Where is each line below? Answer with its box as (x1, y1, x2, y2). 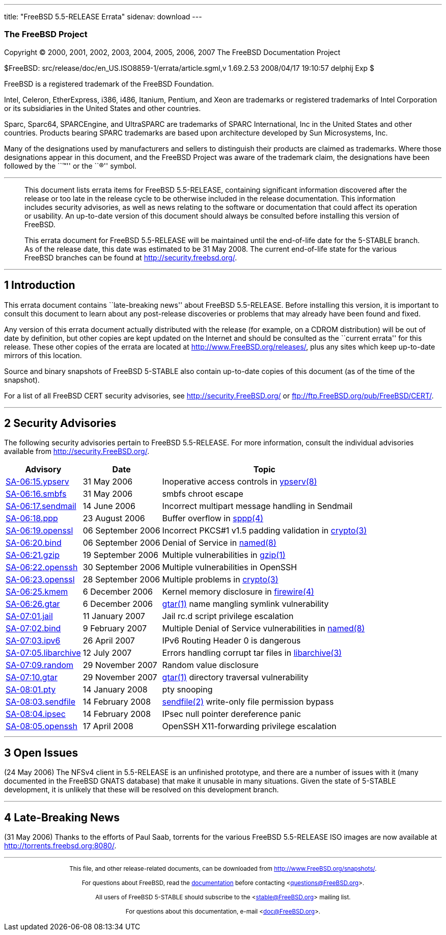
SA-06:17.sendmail (6, 501, 76, 512)
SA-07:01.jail (6, 611, 53, 622)
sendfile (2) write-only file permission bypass (162, 697, 334, 707)
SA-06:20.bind (6, 538, 62, 548)
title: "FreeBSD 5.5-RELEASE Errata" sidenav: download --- (4, 12, 202, 21)
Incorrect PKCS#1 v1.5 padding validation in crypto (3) (162, 525, 367, 536)
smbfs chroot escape (162, 489, 243, 499)
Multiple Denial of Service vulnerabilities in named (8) (162, 623, 365, 634)
